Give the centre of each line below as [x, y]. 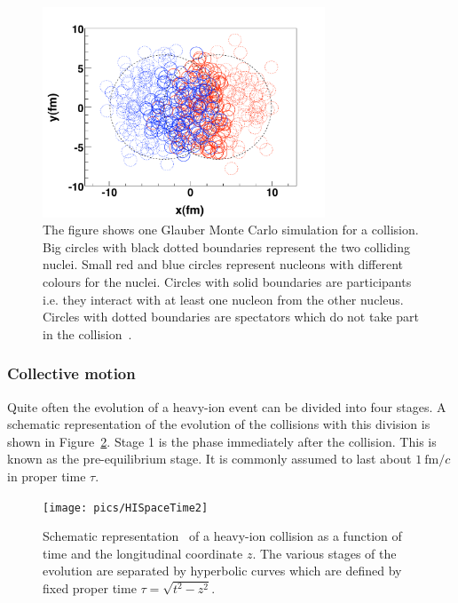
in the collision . [87, 333]
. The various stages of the [324, 553]
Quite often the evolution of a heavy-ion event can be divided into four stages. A [227, 406]
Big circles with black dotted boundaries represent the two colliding [226, 246]
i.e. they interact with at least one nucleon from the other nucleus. [223, 299]
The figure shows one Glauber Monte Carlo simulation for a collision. [231, 230]
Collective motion [71, 373]
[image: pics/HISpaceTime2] [126, 508]
